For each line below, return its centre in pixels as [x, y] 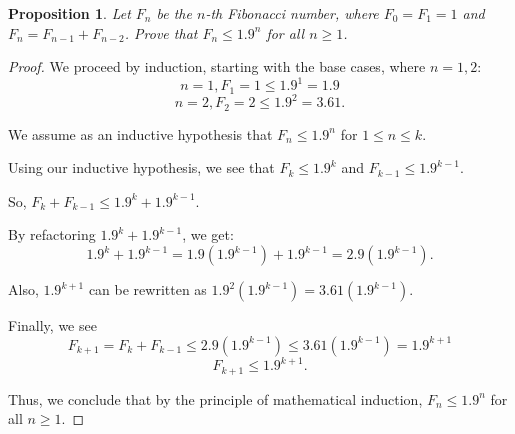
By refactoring [52, 234]
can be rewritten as [147, 289]
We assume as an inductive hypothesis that [140, 133]
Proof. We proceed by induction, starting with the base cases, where [217, 66]
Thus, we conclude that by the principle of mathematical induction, [215, 398]
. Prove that [161, 32]
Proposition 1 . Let [69, 13]
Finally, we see [52, 325]
